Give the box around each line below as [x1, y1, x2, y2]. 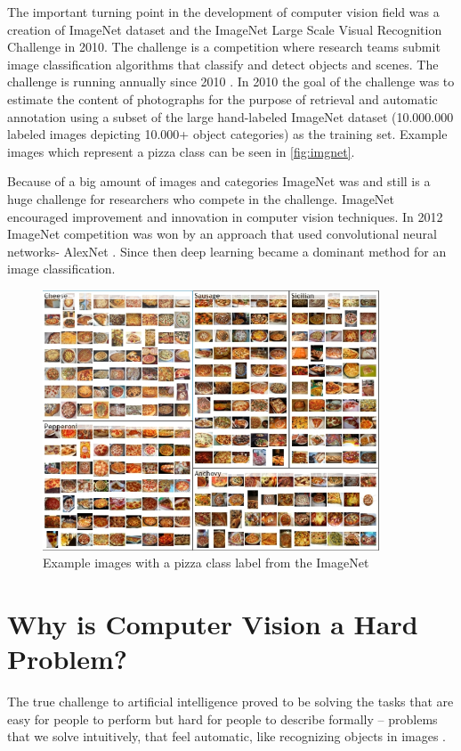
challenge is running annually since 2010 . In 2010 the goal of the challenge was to [7, 72, 455, 91]
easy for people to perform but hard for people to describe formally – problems [7, 709, 438, 728]
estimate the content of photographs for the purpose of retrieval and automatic [7, 89, 438, 108]
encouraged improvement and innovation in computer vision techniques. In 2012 [7, 207, 443, 225]
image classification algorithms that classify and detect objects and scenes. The [7, 54, 439, 73]
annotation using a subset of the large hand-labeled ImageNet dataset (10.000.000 [7, 107, 454, 126]
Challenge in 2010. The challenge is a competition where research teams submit [7, 37, 441, 56]
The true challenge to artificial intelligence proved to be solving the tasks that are [7, 692, 454, 711]
